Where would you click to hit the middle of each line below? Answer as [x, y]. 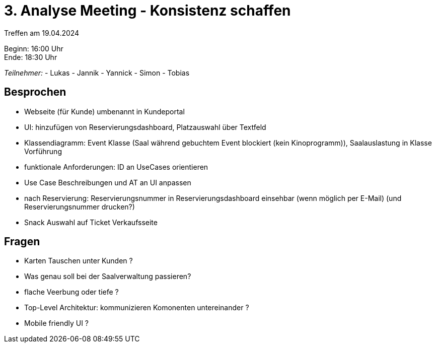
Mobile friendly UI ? [57, 323]
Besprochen [35, 92]
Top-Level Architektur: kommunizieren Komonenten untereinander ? [137, 308]
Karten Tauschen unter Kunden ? [79, 261]
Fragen [22, 242]
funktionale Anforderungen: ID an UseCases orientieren [116, 167]
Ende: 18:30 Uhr [31, 57]
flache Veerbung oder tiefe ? [71, 292]
